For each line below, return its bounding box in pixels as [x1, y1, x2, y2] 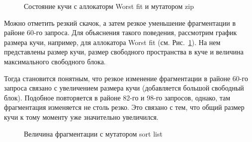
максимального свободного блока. [4, 56, 106, 66]
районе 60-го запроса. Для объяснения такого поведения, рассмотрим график [4, 27, 237, 38]
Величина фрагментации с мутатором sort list [24, 128, 163, 139]
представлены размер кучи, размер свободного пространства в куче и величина [4, 47, 244, 57]
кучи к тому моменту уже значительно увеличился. [4, 111, 159, 122]
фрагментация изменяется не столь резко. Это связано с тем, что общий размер [4, 102, 245, 112]
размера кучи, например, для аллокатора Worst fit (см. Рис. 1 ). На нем [4, 37, 221, 47]
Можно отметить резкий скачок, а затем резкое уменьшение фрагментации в [4, 17, 236, 28]
